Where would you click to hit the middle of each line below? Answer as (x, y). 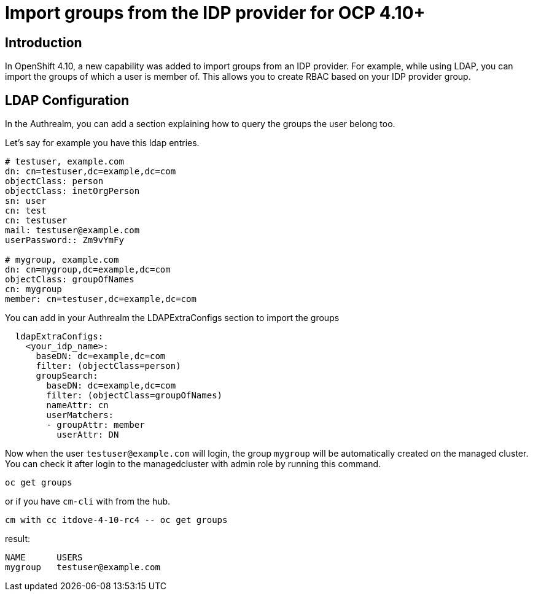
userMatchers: (80, 415)
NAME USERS (44, 558)
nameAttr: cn (77, 405)
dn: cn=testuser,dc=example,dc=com (91, 172)
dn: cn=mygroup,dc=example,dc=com (88, 270)
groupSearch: (67, 376)
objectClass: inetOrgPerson (72, 191)
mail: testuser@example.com (72, 230)
